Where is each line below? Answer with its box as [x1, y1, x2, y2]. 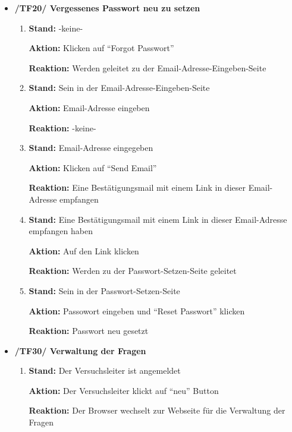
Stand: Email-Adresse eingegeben [29, 141, 153, 154]
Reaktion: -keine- [29, 121, 96, 134]
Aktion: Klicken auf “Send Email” [29, 161, 157, 174]
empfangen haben [29, 225, 93, 237]
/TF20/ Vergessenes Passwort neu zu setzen [14, 2, 200, 14]
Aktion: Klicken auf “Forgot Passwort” [29, 42, 174, 54]
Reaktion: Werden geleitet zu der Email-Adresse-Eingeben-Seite [29, 61, 266, 74]
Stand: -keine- [29, 21, 83, 34]
